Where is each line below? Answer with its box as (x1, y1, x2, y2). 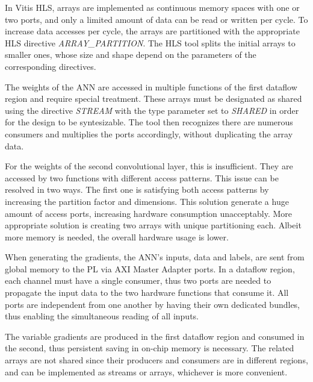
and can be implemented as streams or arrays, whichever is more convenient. (5, 365, 288, 378)
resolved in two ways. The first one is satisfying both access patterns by (5, 183, 269, 196)
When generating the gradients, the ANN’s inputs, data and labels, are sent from (5, 251, 305, 263)
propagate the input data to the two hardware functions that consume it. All (5, 286, 289, 299)
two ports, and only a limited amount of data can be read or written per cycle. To (5, 13, 308, 25)
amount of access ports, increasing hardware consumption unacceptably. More (5, 207, 292, 219)
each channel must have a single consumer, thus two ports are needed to (5, 274, 271, 287)
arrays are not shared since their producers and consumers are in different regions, (5, 354, 308, 366)
